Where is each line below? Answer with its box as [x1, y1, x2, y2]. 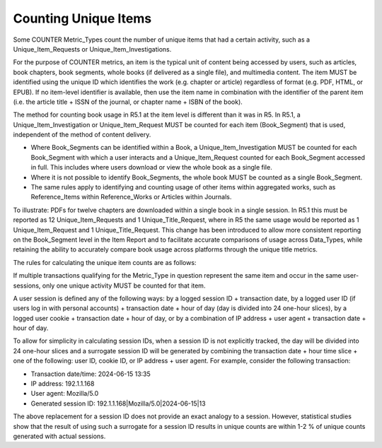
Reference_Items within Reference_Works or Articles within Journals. [30, 193, 232, 201]
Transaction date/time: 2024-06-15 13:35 [30, 370, 151, 378]
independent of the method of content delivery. [13, 131, 151, 139]
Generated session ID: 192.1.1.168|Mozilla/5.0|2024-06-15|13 [30, 399, 206, 408]
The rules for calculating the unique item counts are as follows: [13, 258, 197, 266]
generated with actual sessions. [13, 432, 106, 440]
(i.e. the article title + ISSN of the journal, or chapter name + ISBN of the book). [13, 98, 243, 106]
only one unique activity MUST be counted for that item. [42, 281, 206, 290]
